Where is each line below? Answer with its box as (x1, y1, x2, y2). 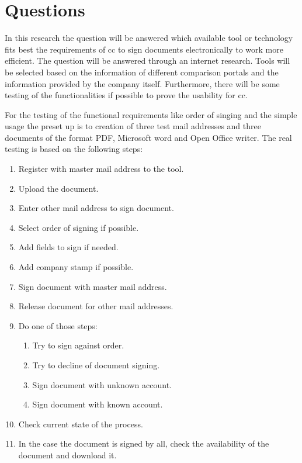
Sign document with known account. (32, 398, 163, 410)
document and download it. (18, 448, 117, 461)
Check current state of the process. (18, 417, 143, 430)
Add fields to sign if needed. (18, 241, 119, 253)
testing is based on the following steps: (5, 143, 143, 155)
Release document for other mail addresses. (18, 300, 173, 312)
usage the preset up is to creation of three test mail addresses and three (5, 120, 261, 132)
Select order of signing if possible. (18, 221, 139, 233)
